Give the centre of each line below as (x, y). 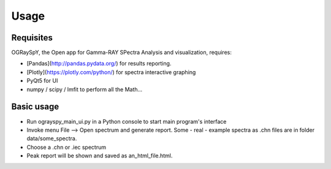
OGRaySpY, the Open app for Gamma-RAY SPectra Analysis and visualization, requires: (122, 53)
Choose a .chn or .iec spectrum (67, 147)
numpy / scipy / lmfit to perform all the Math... (85, 89)
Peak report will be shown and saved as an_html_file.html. (100, 156)
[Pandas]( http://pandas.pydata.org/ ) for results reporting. (99, 64)
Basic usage (35, 107)
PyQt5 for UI (42, 81)
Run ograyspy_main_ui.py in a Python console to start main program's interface (127, 121)
